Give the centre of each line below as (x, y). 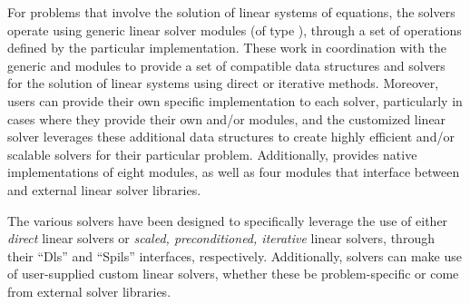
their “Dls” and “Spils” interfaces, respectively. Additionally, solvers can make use (235, 255)
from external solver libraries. (89, 291)
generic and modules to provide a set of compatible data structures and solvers (226, 65)
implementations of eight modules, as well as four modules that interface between (234, 172)
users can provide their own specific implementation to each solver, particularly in (235, 100)
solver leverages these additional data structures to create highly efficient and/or (231, 137)
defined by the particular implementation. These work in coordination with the (227, 48)
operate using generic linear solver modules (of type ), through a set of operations (235, 29)
